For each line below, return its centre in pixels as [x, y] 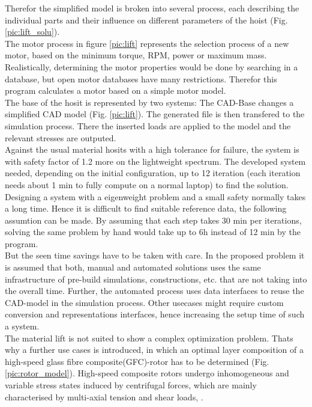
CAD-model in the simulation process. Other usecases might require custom [144, 302]
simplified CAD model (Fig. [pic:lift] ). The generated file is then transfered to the [155, 114]
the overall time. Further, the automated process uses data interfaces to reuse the [154, 291]
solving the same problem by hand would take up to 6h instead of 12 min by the [153, 232]
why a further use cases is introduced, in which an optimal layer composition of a [154, 350]
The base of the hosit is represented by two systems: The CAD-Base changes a [149, 102]
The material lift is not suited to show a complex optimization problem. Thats [149, 338]
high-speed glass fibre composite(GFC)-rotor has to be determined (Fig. [137, 361]
